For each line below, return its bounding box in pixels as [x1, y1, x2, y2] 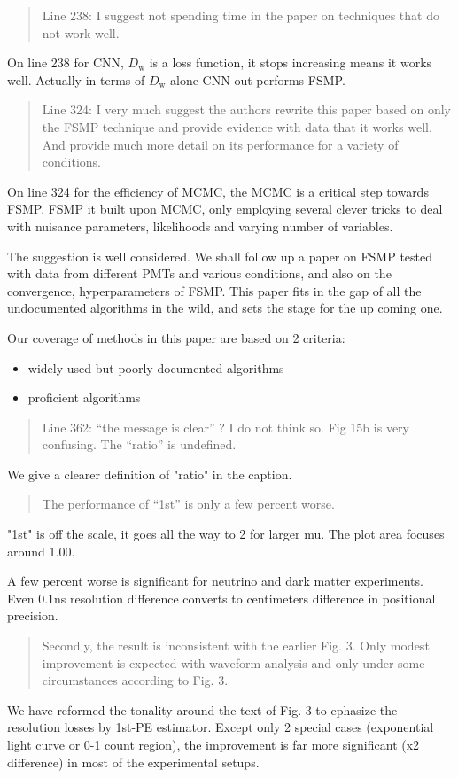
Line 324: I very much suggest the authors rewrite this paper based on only [42, 100, 451, 119]
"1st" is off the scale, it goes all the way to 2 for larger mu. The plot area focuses [7, 525, 445, 543]
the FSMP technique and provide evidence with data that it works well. [42, 117, 432, 136]
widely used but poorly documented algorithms [27, 358, 284, 377]
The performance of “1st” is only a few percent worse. [42, 494, 335, 513]
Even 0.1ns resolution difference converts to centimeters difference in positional [7, 588, 436, 607]
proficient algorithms [27, 388, 141, 407]
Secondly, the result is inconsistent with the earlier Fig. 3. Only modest [42, 636, 430, 655]
